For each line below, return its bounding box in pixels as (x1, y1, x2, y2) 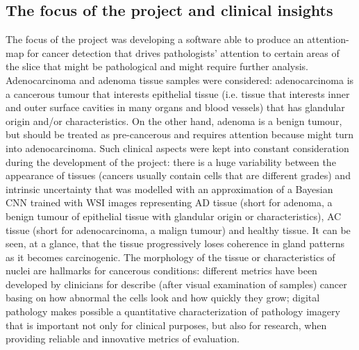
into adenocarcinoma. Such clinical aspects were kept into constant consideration (6, 140, 349, 155)
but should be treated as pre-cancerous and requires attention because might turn (6, 127, 354, 142)
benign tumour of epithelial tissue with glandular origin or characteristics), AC (6, 208, 342, 223)
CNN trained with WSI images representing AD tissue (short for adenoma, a (6, 195, 333, 210)
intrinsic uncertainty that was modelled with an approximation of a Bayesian (6, 181, 333, 196)
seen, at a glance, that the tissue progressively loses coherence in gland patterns (6, 236, 344, 251)
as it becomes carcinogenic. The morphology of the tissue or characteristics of (6, 249, 335, 264)
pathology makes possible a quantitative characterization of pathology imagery (6, 304, 340, 319)
